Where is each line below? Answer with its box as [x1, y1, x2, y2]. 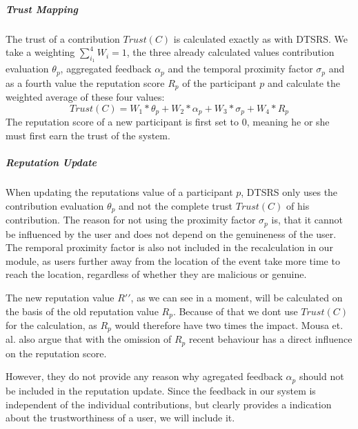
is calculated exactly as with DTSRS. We [173, 31, 348, 46]
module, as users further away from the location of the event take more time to [6, 253, 340, 268]
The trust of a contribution [6, 31, 120, 46]
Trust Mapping [6, 1, 79, 16]
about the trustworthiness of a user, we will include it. [6, 410, 235, 425]
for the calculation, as [6, 317, 97, 332]
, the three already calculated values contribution [126, 45, 335, 59]
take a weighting [6, 45, 75, 59]
